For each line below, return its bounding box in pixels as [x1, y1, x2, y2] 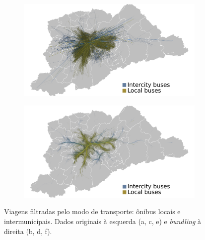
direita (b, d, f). [4, 226, 52, 236]
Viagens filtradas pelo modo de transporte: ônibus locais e [4, 206, 181, 217]
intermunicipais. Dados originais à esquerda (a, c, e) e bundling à [4, 216, 202, 226]
